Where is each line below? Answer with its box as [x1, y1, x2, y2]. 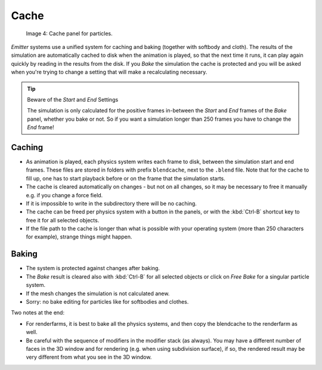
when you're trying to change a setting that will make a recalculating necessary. [11, 69, 208, 76]
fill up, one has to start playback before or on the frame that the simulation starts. [26, 175, 226, 182]
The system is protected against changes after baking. [26, 265, 160, 272]
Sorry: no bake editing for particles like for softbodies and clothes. [26, 298, 189, 305]
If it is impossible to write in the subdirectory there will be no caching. [26, 200, 197, 207]
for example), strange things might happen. [26, 233, 132, 240]
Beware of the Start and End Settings [27, 96, 119, 103]
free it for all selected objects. [26, 216, 100, 224]
